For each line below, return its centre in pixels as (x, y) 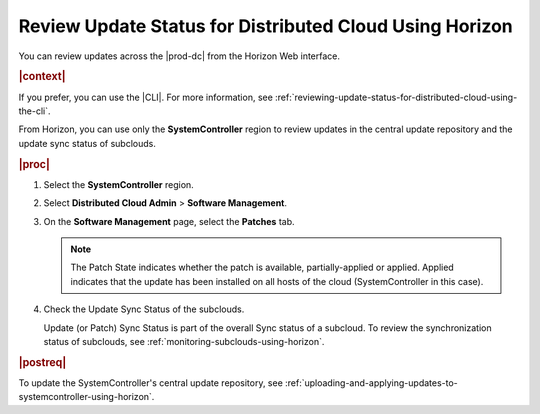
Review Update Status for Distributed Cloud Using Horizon (266, 26)
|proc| (34, 164)
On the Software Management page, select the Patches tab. (169, 221)
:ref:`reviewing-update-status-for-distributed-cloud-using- (396, 97)
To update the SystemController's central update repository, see (151, 382)
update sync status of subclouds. (87, 143)
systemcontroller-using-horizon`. (86, 397)
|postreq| (42, 362)
